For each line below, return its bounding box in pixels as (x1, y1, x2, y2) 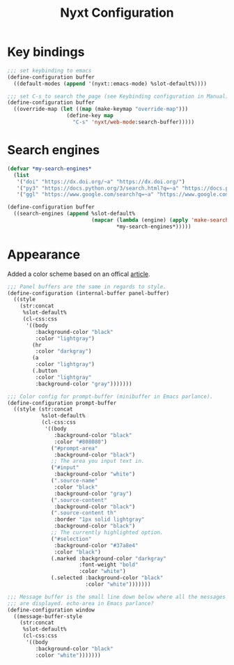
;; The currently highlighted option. (51, 529, 164, 536)
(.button (32, 367, 58, 374)
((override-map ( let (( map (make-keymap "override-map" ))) (13, 106, 189, 113)
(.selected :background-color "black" (51, 574, 164, 581)
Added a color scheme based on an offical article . (7, 270, 151, 278)
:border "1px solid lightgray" (54, 516, 145, 523)
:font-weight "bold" (79, 561, 139, 569)
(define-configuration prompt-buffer (7, 399, 117, 406)
